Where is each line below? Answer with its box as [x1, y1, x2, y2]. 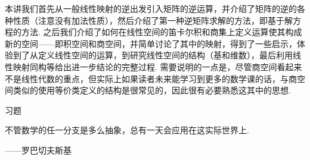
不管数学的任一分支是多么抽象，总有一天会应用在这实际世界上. [5, 124, 249, 136]
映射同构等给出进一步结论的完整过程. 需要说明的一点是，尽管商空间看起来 [13, 60, 302, 73]
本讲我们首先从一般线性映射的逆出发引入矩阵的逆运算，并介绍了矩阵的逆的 [5, 2, 297, 14]
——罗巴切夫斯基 [5, 143, 72, 156]
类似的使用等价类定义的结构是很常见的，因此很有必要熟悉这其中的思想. [13, 84, 291, 96]
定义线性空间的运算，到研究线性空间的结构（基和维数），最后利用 [38, 49, 293, 61]
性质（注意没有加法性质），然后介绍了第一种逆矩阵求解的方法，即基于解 [13, 14, 293, 26]
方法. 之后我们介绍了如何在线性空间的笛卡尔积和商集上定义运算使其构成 [21, 26, 302, 38]
